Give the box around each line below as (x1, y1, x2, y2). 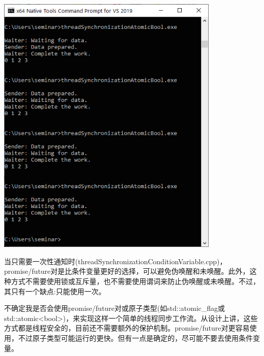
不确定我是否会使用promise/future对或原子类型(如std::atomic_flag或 (4, 303, 225, 313)
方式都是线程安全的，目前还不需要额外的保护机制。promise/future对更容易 (4, 323, 250, 333)
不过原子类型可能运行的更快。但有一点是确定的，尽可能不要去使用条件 (18, 332, 253, 343)
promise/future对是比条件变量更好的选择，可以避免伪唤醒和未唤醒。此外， (4, 266, 250, 276)
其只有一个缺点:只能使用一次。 (4, 286, 106, 296)
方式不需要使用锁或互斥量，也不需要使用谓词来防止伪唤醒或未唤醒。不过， (11, 276, 260, 287)
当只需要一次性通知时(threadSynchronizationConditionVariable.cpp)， (4, 256, 227, 266)
